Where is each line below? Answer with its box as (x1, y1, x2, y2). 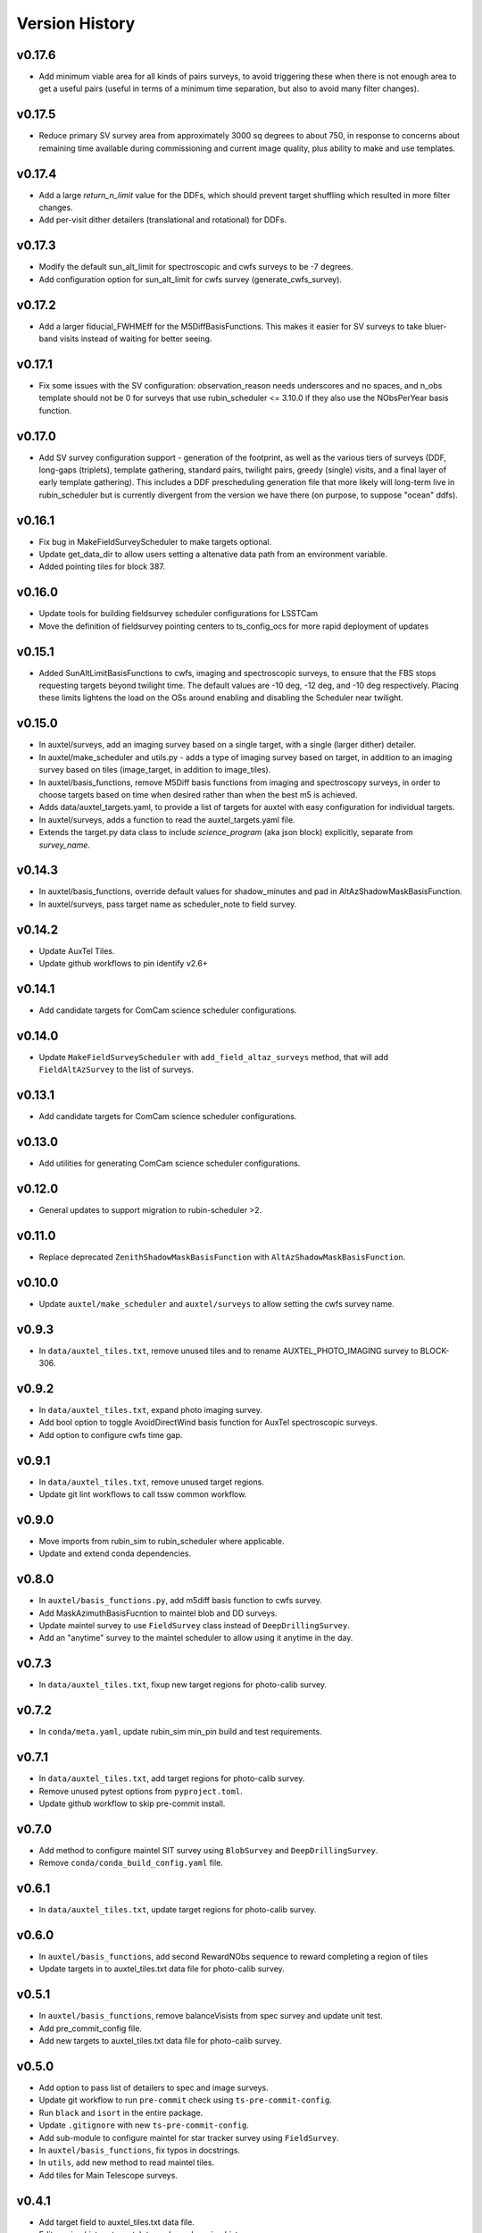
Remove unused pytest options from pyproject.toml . (38, 1786, 243, 1796)
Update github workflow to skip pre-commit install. (38, 1798, 226, 1809)
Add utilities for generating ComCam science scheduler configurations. (38, 1158, 301, 1169)
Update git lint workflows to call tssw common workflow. (38, 1489, 247, 1500)
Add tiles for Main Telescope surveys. (38, 2170, 179, 2180)
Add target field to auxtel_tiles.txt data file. (38, 2216, 195, 2228)
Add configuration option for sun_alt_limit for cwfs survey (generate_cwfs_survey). (38, 273, 343, 285)
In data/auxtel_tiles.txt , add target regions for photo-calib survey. (38, 1773, 305, 1784)
